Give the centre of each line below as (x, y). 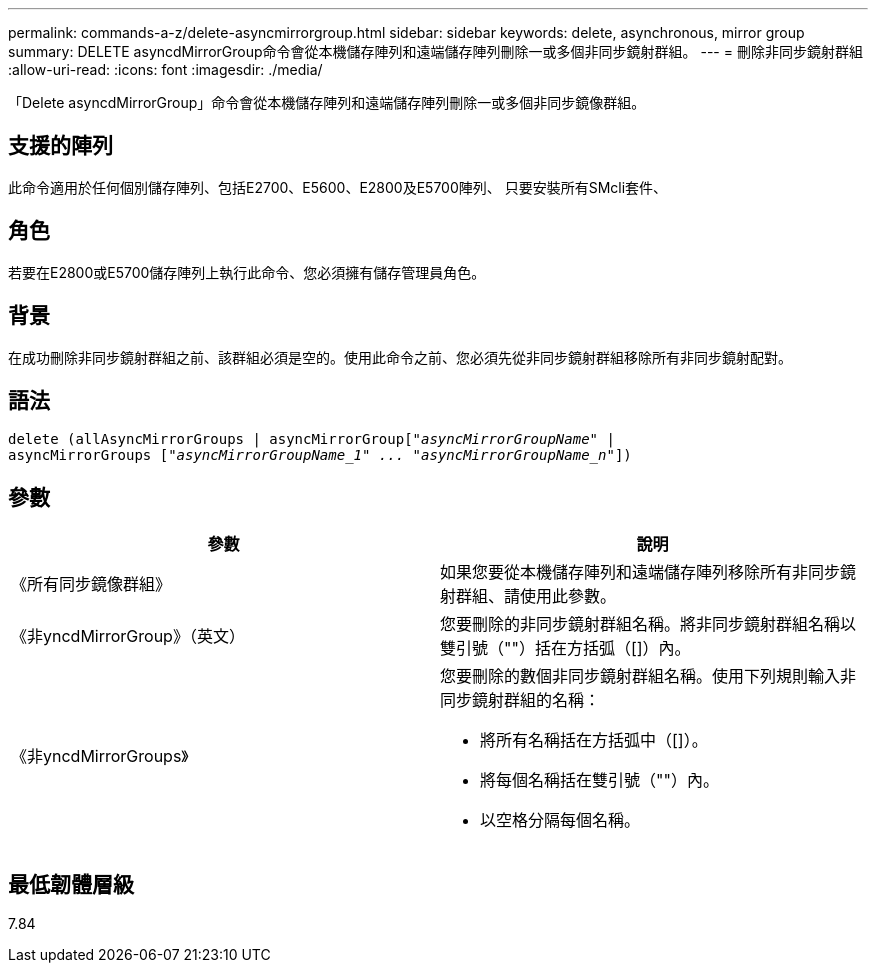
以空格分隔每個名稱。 (560, 820)
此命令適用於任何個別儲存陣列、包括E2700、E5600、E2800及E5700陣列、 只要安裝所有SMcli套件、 (338, 187)
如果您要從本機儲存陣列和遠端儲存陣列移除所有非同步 (640, 572)
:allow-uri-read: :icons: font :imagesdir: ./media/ (165, 69)
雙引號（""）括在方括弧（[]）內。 (565, 648)
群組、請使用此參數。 (536, 596)
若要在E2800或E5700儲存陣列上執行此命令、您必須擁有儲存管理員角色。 (247, 272)
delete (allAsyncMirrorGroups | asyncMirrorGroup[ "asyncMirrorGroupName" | (311, 439)
